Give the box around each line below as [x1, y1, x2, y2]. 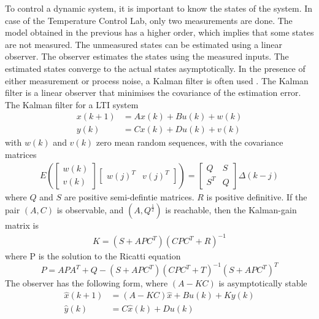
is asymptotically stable [218, 277, 307, 289]
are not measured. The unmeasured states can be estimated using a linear [5, 37, 283, 50]
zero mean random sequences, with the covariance [96, 136, 283, 149]
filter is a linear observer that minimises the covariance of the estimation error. [5, 86, 301, 99]
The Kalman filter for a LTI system [5, 98, 139, 111]
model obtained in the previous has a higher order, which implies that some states [5, 26, 314, 39]
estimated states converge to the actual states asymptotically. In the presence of [5, 61, 306, 74]
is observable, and [56, 203, 124, 216]
